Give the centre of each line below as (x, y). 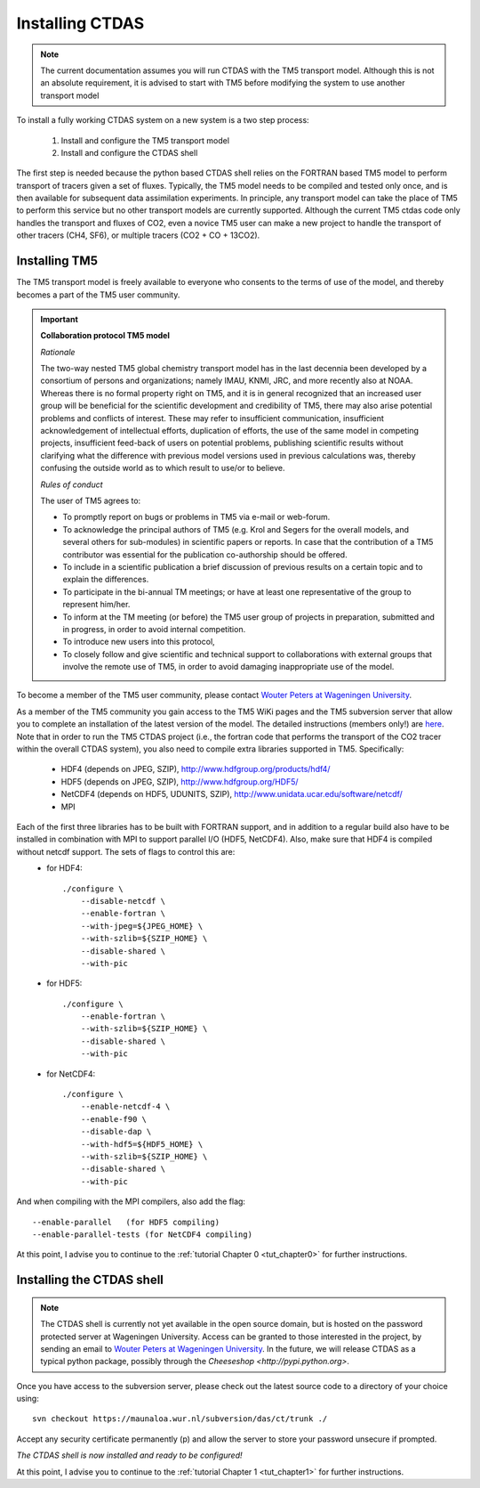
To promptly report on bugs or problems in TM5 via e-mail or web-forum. (196, 517)
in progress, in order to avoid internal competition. (154, 629)
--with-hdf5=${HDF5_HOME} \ (142, 1144)
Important (60, 319)
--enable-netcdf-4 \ (125, 1107)
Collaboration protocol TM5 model (105, 336)
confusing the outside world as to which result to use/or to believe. (163, 468)
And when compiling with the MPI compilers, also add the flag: (131, 1201)
